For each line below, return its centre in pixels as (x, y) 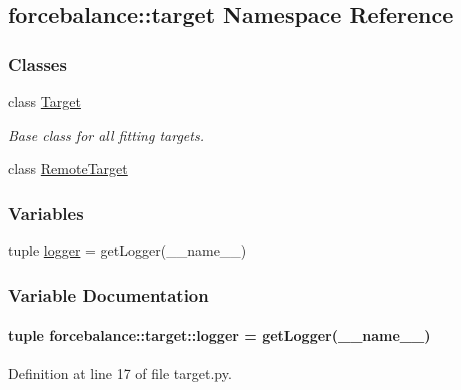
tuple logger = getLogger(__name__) (127, 250)
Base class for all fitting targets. (106, 134)
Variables (46, 212)
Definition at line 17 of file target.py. (120, 373)
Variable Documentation (108, 294)
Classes (37, 63)
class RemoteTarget (68, 168)
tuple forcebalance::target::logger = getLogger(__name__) (219, 335)
